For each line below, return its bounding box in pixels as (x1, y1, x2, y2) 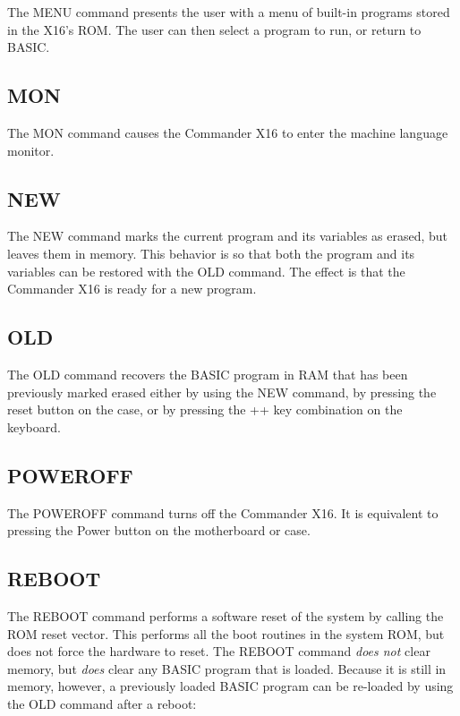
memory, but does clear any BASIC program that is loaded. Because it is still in (7, 659, 447, 678)
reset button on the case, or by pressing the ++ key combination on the (7, 400, 403, 419)
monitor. (7, 141, 55, 159)
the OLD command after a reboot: (7, 694, 197, 712)
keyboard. (7, 417, 61, 436)
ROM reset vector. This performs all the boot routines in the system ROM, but (7, 624, 445, 643)
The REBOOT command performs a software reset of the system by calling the (7, 606, 444, 625)
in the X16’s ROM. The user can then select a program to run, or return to (7, 20, 422, 38)
